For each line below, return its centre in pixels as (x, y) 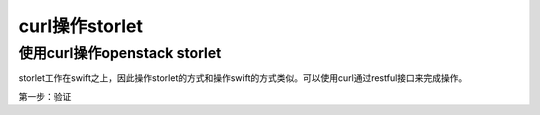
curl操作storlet (81, 26)
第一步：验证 (45, 96)
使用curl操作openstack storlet (120, 53)
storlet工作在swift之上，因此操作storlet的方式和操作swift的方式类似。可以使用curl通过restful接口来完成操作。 (243, 78)
